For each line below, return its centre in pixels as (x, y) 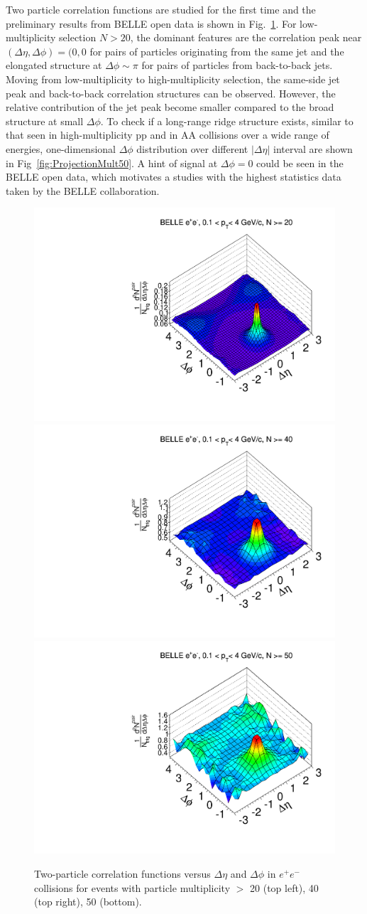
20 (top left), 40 (284, 887)
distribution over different (192, 148)
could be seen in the (300, 163)
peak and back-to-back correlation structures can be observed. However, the (171, 93)
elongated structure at (54, 65)
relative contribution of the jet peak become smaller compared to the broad (170, 107)
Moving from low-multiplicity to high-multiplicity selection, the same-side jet (173, 79)
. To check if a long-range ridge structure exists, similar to (227, 121)
